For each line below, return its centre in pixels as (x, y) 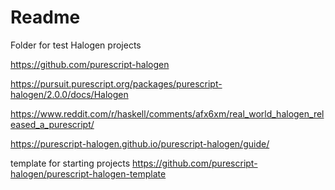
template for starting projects (70, 163)
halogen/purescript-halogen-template (88, 173)
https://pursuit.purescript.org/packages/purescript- (116, 83)
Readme (45, 17)
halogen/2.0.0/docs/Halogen (69, 94)
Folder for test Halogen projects (76, 45)
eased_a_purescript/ (52, 124)
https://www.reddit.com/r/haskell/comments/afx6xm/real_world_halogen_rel (167, 113)
